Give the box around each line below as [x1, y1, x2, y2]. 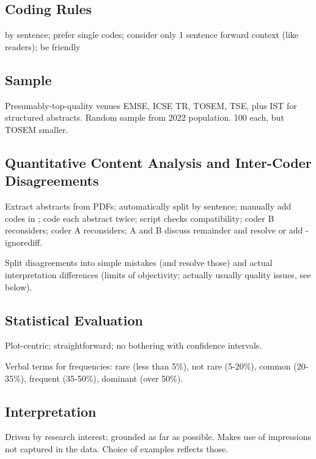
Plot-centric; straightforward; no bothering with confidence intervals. [5, 339, 262, 352]
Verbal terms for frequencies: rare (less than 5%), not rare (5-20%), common [5, 359, 291, 372]
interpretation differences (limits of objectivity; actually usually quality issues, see [5, 268, 311, 281]
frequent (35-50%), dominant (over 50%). [29, 371, 183, 384]
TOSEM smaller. [5, 123, 68, 135]
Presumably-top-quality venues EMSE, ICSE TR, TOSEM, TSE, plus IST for [5, 99, 297, 112]
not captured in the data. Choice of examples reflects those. [5, 442, 229, 455]
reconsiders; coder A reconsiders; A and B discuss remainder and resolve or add [5, 224, 303, 237]
